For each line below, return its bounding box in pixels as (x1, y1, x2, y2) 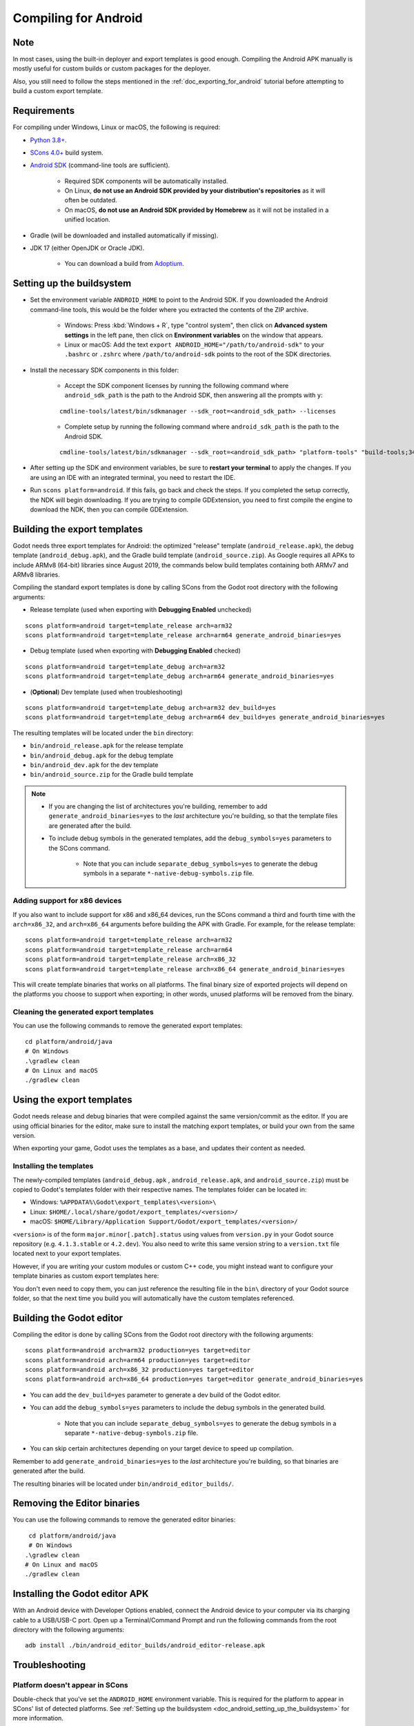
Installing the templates (12, 1161, 94, 1171)
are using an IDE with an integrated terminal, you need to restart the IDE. (30, 473, 236, 481)
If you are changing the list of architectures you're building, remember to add (48, 802, 268, 811)
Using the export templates (12, 1094, 132, 1106)
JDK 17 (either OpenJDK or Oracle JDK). (30, 244, 145, 252)
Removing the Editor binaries (12, 1497, 140, 1509)
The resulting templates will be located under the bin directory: (12, 728, 194, 737)
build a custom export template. (12, 87, 103, 95)
